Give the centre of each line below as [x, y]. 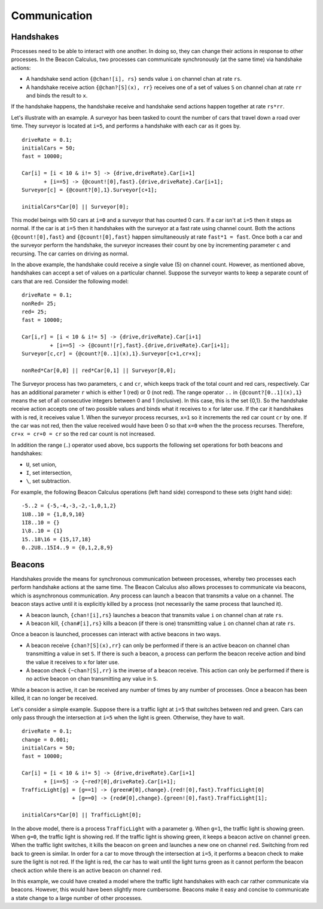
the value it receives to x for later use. [73, 662]
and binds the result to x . [57, 96]
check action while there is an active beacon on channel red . [87, 870]
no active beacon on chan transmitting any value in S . [92, 679]
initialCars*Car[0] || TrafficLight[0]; [82, 815]
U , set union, [41, 464]
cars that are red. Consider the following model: [70, 281]
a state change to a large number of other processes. [77, 898]
